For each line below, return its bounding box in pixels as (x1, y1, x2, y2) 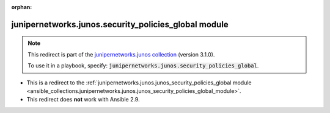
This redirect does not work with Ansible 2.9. (26, 96, 140, 103)
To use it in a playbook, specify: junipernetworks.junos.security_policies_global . (28, 62, 259, 69)
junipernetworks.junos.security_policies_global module (11, 19, 229, 30)
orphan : (11, 4, 32, 10)
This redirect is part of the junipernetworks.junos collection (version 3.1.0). (28, 50, 215, 58)
